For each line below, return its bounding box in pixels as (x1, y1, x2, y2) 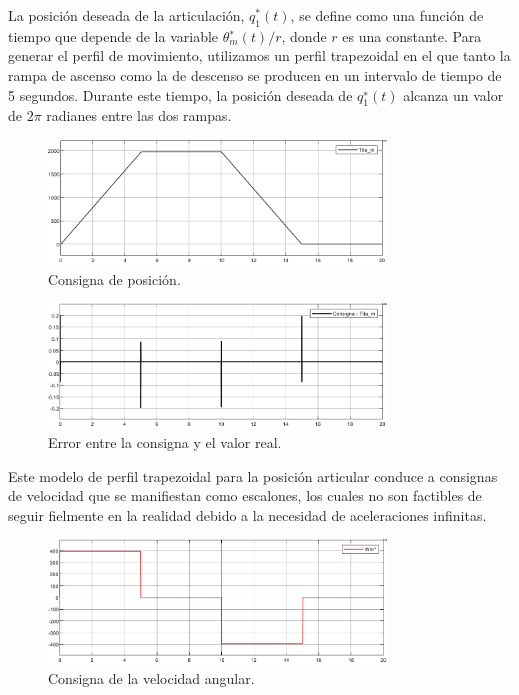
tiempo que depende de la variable (8, 25, 219, 46)
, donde (281, 25, 327, 46)
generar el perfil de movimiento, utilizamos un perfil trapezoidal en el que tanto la (8, 45, 511, 66)
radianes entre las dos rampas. (46, 105, 232, 126)
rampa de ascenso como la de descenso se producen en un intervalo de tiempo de (8, 64, 502, 85)
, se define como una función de (290, 5, 484, 25)
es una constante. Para (342, 25, 482, 46)
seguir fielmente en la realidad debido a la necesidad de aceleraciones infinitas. (8, 504, 487, 525)
